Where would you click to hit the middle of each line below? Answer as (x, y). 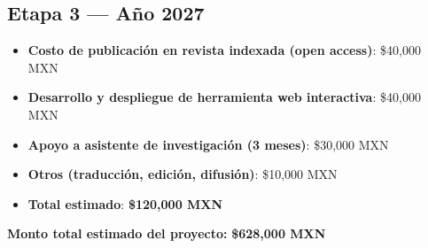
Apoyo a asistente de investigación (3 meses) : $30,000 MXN (208, 144)
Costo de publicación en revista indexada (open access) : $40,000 (224, 50)
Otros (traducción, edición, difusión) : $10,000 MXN (183, 174)
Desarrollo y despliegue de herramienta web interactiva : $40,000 (224, 97)
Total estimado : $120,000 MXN (125, 203)
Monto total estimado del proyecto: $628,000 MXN (167, 233)
